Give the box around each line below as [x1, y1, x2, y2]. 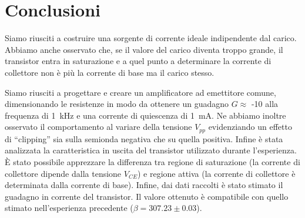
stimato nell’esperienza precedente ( [5, 202, 133, 214]
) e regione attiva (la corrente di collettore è [137, 167, 296, 179]
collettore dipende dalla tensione [5, 167, 122, 179]
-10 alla [251, 98, 279, 110]
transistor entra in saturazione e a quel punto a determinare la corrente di [5, 55, 272, 67]
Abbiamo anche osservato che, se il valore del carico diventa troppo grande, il [5, 43, 283, 55]
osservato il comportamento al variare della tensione [5, 120, 192, 133]
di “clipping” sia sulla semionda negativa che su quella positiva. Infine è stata [5, 132, 283, 145]
